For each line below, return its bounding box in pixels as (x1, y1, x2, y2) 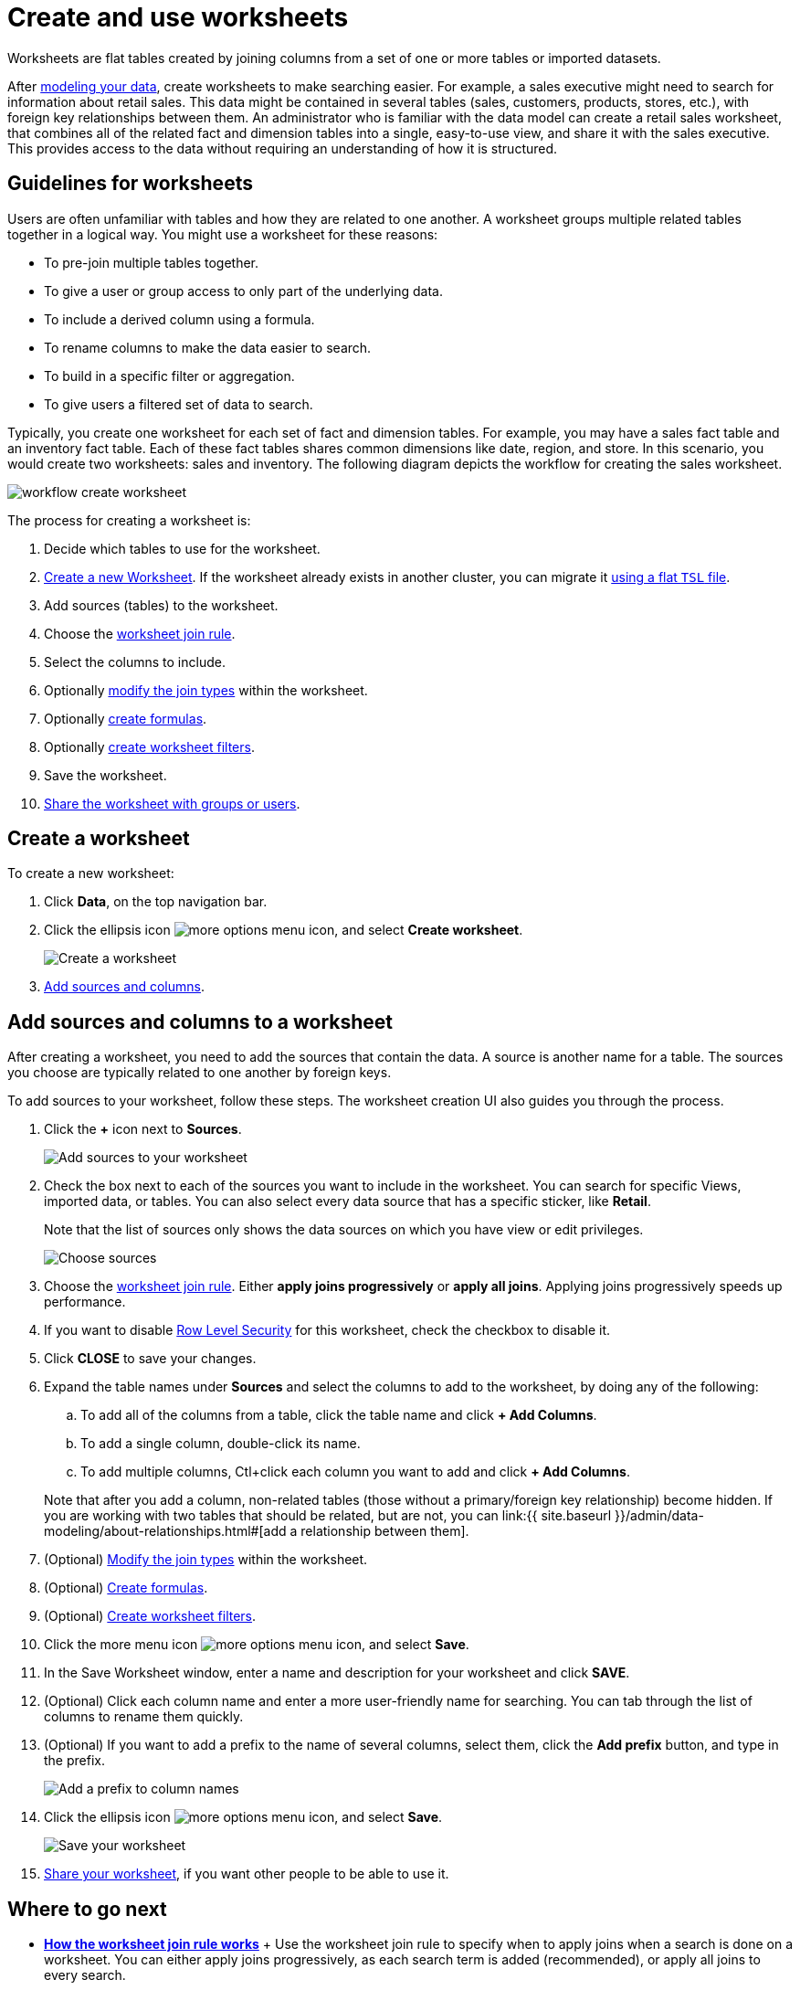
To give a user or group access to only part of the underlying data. (44, 282, 443, 299)
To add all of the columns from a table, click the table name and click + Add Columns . (80, 1407, 597, 1424)
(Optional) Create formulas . (44, 1580, 208, 1596)
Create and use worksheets (7, 2, 349, 33)
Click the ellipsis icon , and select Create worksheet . (44, 922, 523, 938)
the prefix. (44, 1752, 105, 1769)
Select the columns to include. (44, 653, 226, 670)
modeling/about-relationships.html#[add (44, 1523, 287, 1540)
